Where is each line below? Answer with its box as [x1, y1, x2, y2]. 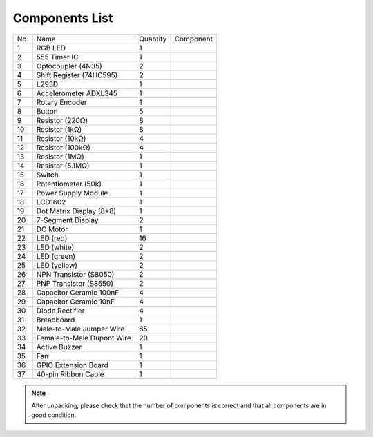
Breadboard [36, 315, 75, 324]
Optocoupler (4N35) [36, 61, 103, 70]
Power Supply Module [36, 188, 108, 197]
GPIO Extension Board [36, 360, 108, 369]
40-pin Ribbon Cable [36, 369, 104, 379]
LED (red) [36, 233, 68, 243]
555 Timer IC [36, 52, 79, 61]
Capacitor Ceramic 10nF [36, 297, 115, 307]
